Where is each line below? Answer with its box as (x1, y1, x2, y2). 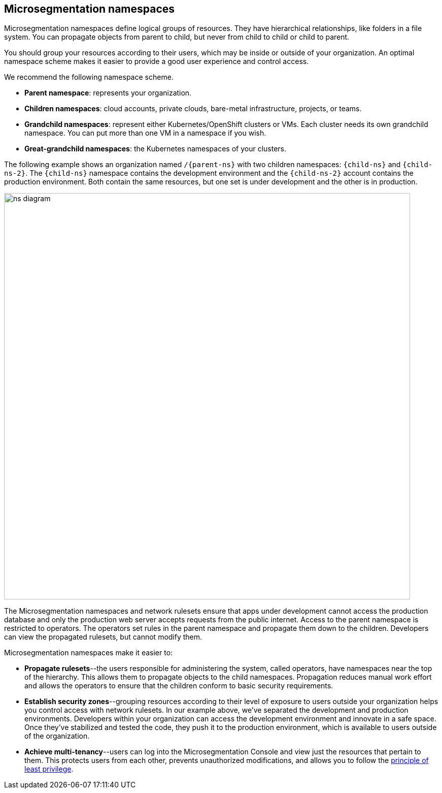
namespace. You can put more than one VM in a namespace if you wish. (24, 129, 266, 138)
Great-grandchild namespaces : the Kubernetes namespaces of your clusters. (24, 144, 287, 153)
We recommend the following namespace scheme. (4, 73, 174, 82)
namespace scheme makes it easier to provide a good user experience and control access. (4, 57, 309, 66)
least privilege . (24, 765, 74, 774)
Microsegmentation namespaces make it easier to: (4, 648, 173, 657)
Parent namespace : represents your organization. (24, 88, 192, 98)
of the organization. (24, 732, 90, 741)
